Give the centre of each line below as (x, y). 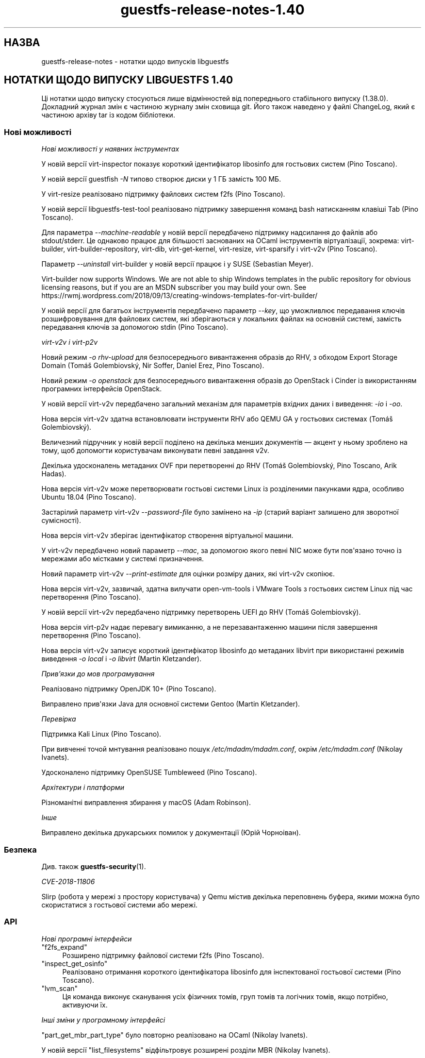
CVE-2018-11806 (68, 881)
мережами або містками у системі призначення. (123, 559)
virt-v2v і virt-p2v (69, 342)
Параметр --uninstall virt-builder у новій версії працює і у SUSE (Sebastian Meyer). (177, 264)
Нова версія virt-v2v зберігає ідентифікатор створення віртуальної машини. (167, 536)
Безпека (20, 849)
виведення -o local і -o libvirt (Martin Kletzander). (122, 659)
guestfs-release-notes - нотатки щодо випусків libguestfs (135, 61)
